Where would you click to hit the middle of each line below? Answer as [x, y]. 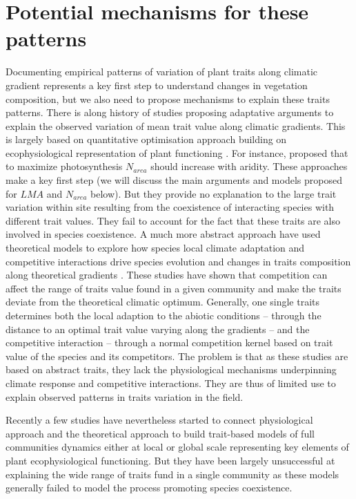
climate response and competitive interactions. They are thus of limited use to [171, 383]
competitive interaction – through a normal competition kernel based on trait [169, 342]
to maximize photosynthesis [64, 166]
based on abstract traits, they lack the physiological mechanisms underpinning [171, 369]
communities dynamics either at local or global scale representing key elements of [177, 447]
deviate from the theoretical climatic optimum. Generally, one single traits [163, 302]
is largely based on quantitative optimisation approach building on [146, 139]
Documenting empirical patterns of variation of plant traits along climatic [162, 72]
